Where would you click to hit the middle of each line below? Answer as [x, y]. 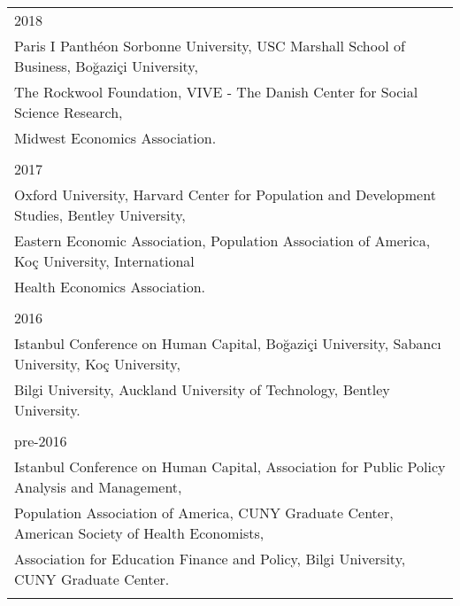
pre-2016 [41, 441]
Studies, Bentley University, [100, 215]
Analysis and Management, [98, 487]
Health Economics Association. [110, 287]
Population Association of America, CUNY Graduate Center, [204, 513]
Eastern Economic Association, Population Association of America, [222, 241]
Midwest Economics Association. [115, 138]
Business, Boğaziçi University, [106, 66]
